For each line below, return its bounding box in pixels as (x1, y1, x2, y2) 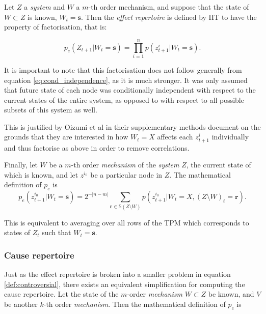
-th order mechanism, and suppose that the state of (88, 2, 249, 12)
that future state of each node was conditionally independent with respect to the (4, 84, 256, 95)
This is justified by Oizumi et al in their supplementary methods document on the (4, 121, 261, 132)
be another (4, 298, 38, 309)
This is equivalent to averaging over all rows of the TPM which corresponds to (4, 217, 249, 227)
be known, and (208, 289, 254, 299)
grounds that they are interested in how (4, 131, 128, 142)
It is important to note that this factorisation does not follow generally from (4, 64, 242, 75)
